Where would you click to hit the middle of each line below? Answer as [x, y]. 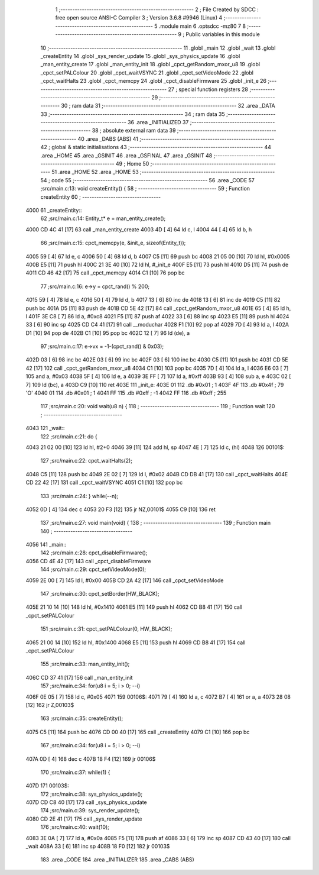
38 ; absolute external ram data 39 [134, 131]
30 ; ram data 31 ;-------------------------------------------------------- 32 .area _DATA [168, 106]
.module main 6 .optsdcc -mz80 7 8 [202, 26]
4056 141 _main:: [46, 545]
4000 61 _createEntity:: [54, 210]
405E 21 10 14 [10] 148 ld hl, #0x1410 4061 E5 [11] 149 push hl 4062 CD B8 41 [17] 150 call [134, 607]
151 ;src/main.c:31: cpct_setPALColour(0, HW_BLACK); [106, 629]
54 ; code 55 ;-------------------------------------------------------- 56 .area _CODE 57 [148, 180]
